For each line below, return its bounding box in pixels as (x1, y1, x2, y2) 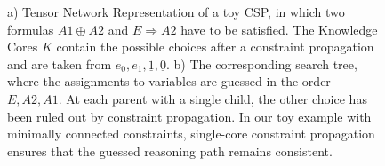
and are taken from (7, 54, 112, 73)
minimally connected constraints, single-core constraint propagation (7, 124, 375, 143)
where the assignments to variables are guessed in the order (7, 72, 331, 91)
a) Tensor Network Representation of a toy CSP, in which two (7, 3, 345, 20)
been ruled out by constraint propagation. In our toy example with (7, 107, 372, 125)
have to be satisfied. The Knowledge (180, 20, 378, 38)
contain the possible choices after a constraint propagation (56, 37, 374, 56)
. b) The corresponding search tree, (165, 54, 357, 73)
